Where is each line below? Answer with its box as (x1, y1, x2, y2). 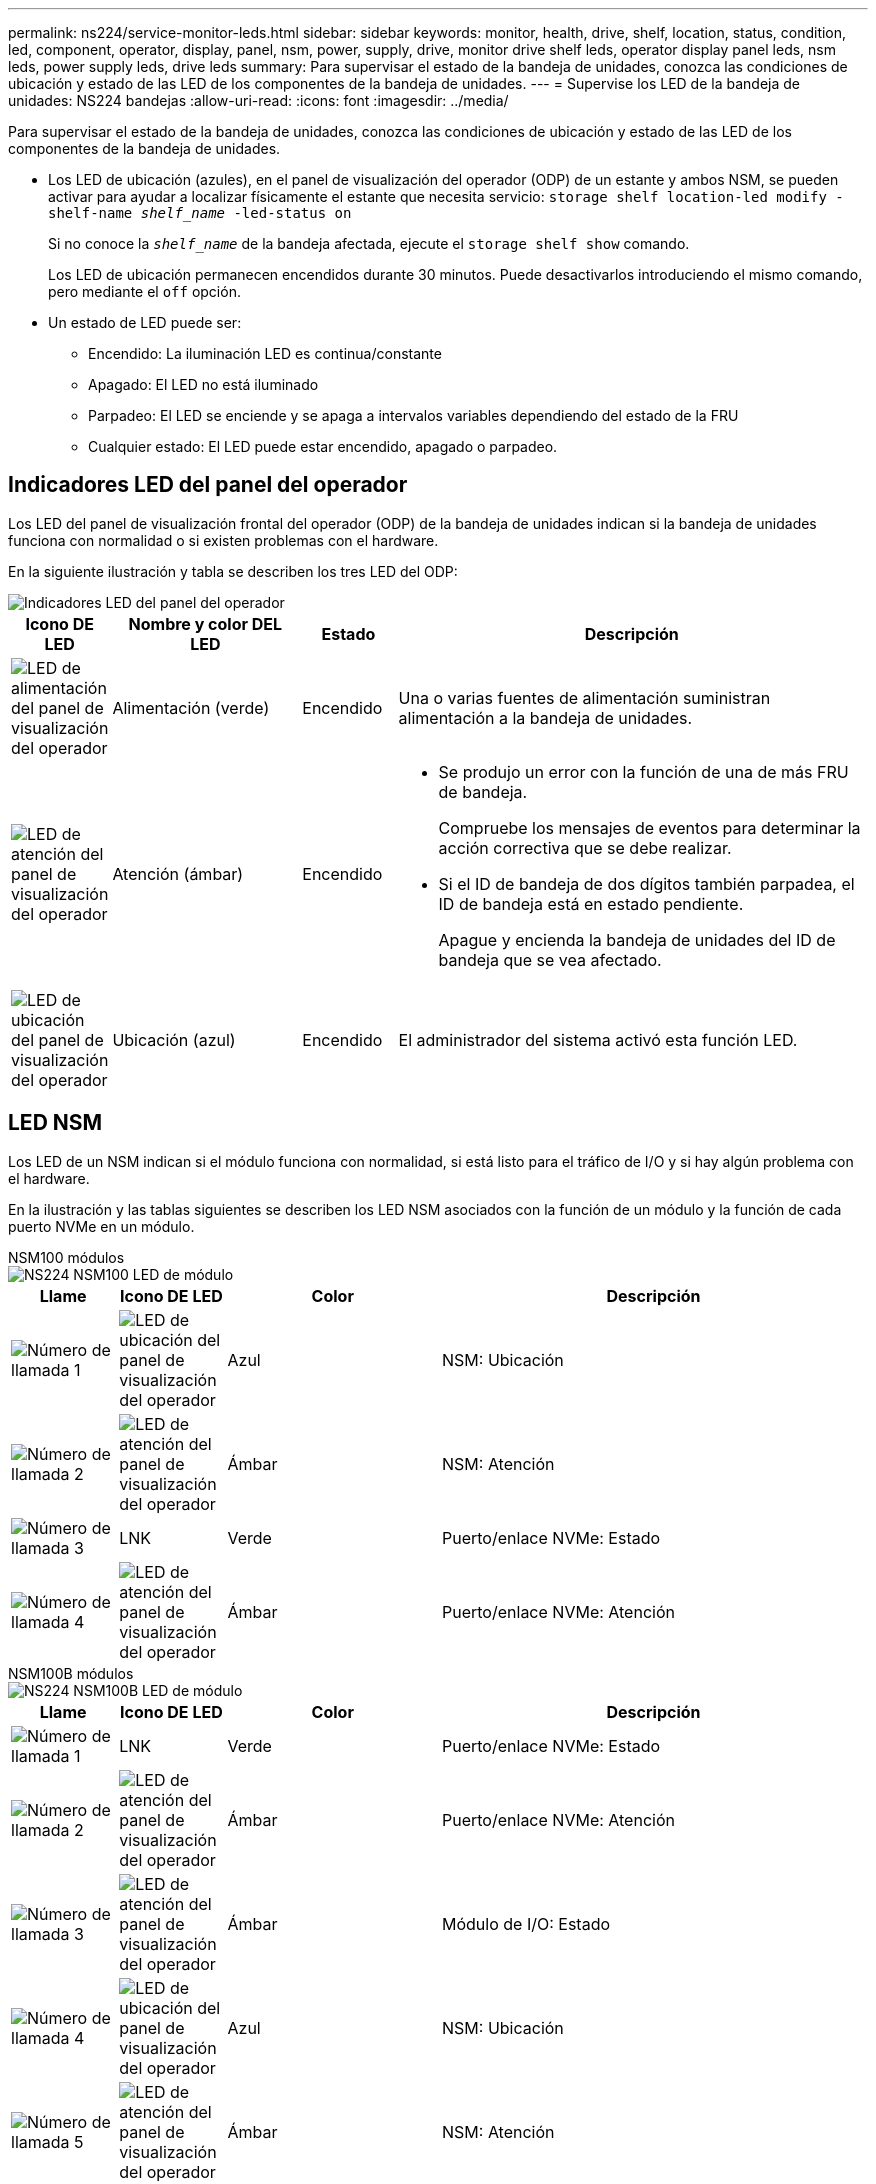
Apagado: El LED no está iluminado (88, 376, 319, 393)
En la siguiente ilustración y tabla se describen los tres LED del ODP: (8, 562, 458, 580)
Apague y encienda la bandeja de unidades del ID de (438, 929, 836, 950)
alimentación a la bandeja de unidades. (398, 707, 693, 728)
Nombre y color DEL (128, 613, 283, 634)
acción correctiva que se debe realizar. (438, 837, 732, 858)
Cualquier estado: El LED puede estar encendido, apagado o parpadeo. (88, 438, 558, 455)
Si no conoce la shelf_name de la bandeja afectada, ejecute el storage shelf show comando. (48, 235, 690, 252)
